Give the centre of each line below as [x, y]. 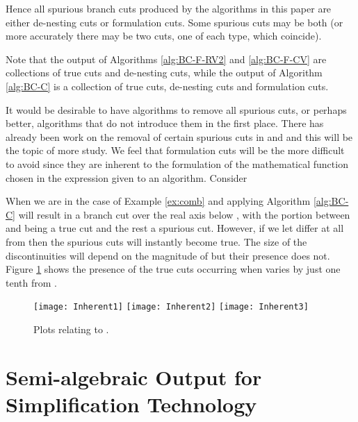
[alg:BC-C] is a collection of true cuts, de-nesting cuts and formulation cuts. [167, 86]
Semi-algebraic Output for [134, 377]
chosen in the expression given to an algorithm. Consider [127, 177]
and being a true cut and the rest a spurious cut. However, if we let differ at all [175, 228]
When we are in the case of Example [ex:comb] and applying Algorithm [158, 201]
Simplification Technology [131, 404]
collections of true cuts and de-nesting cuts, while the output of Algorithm [164, 73]
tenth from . [31, 282]
